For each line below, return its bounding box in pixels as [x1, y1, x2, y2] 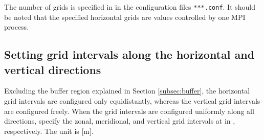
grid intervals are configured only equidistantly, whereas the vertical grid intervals [4, 96, 260, 106]
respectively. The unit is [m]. [4, 125, 94, 136]
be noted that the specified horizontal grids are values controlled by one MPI [4, 11, 246, 22]
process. [4, 21, 29, 32]
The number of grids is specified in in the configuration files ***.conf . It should [4, 2, 256, 12]
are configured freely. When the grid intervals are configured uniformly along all [4, 105, 254, 116]
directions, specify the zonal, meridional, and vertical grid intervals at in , [4, 115, 235, 126]
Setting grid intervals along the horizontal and [4, 46, 255, 62]
